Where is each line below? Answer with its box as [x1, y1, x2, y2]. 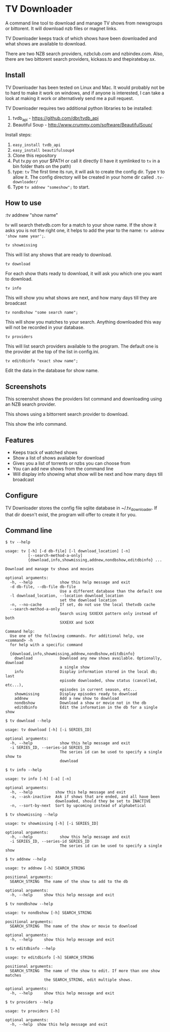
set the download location [59, 598, 117, 603]
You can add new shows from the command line [12, 465, 114, 472]
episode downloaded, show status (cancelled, [59, 678, 158, 683]
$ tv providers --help [5, 1000, 53, 1005]
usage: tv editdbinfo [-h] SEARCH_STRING [5, 955, 94, 960]
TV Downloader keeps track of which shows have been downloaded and [5, 35, 157, 41]
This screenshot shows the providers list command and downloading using [5, 396, 162, 402]
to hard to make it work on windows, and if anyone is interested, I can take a [5, 90, 164, 96]
